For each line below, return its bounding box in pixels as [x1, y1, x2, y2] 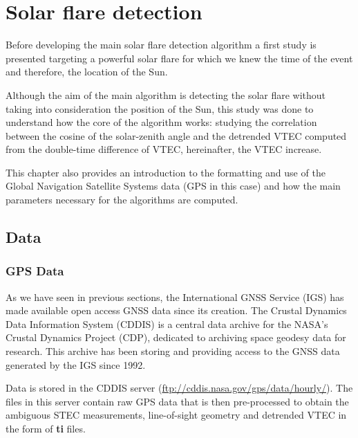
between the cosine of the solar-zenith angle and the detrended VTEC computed [6, 128, 347, 143]
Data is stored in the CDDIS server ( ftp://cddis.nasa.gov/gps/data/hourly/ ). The [6, 381, 353, 395]
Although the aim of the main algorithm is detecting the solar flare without [6, 87, 326, 102]
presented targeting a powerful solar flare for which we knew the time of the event [6, 51, 353, 65]
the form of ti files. [6, 421, 86, 435]
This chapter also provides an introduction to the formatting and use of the [6, 165, 326, 179]
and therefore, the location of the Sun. [6, 64, 168, 79]
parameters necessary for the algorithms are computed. [6, 192, 238, 207]
